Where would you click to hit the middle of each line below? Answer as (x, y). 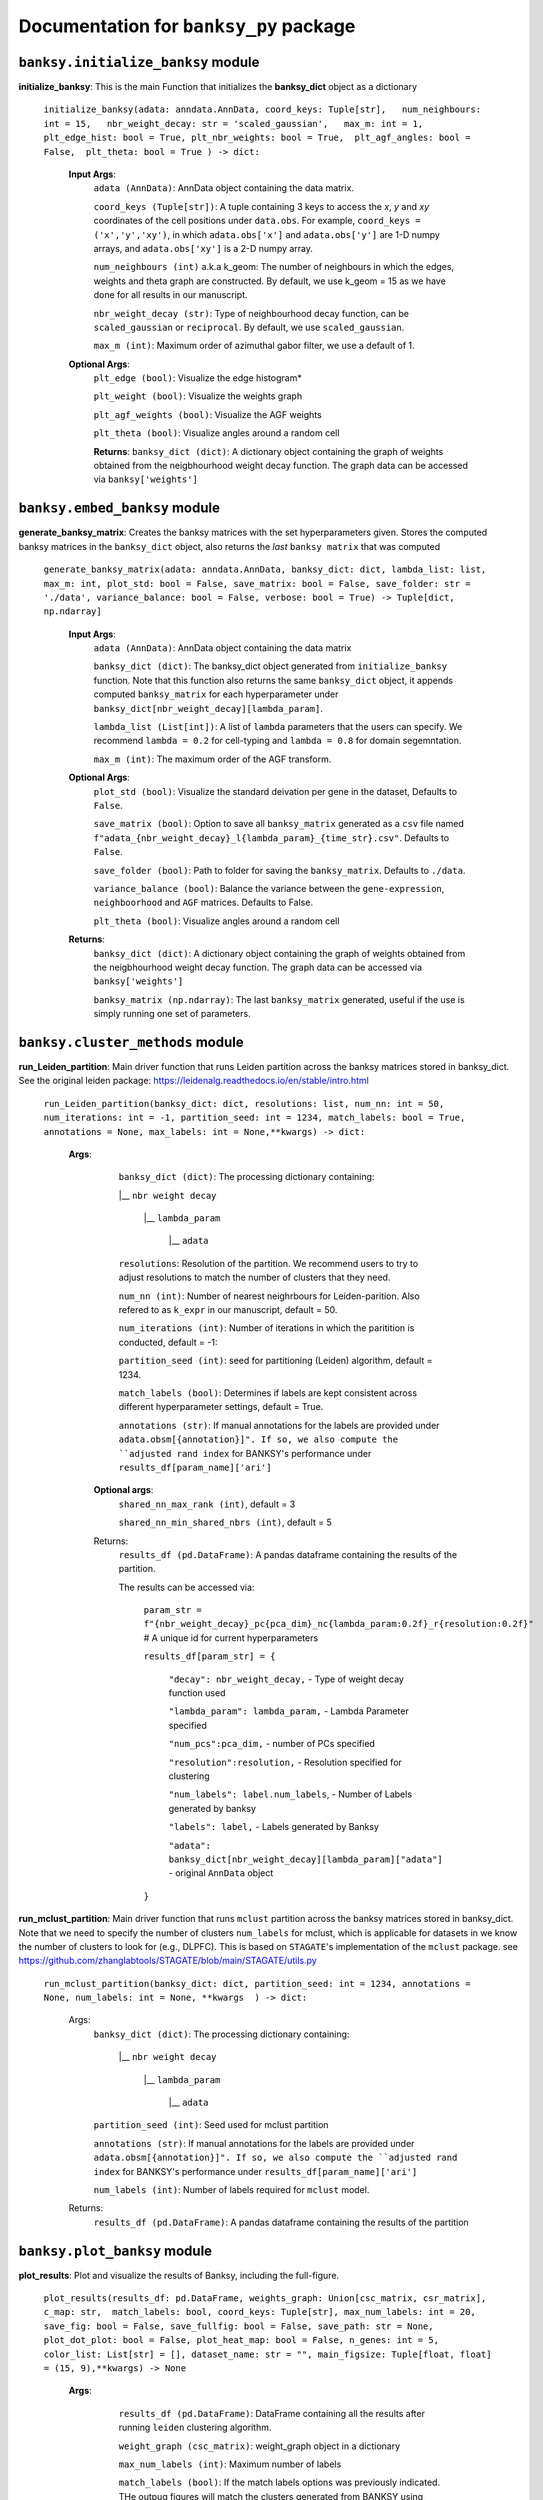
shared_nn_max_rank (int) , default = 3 (207, 1504)
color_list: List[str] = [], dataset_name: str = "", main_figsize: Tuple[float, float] (267, 2354)
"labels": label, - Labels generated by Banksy (274, 1827)
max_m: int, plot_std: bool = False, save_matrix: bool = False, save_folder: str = (257, 583)
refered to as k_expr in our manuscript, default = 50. (228, 1310)
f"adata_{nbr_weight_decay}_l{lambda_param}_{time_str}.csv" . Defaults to (271, 837)
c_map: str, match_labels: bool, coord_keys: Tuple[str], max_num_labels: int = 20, (260, 2312)
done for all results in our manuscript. (171, 295)
